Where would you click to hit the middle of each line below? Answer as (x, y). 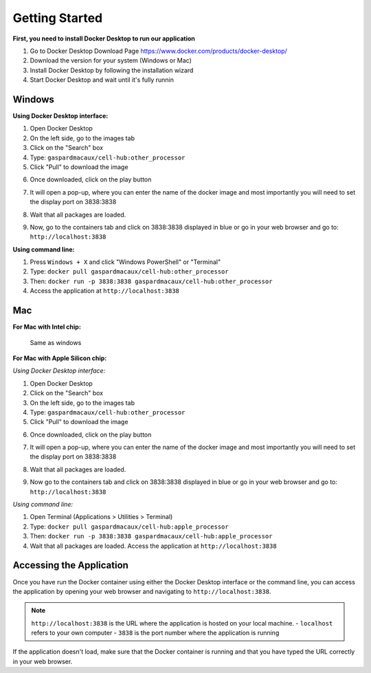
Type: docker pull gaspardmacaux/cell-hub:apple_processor (130, 527)
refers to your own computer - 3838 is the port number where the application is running (155, 633)
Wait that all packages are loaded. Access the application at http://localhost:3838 (154, 546)
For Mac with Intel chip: (47, 327)
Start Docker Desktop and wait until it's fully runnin (102, 80)
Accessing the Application (70, 565)
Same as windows (56, 342)
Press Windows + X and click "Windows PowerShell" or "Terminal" (125, 262)
